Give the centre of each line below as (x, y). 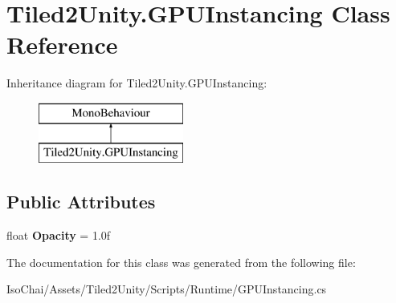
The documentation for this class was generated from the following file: (181, 262)
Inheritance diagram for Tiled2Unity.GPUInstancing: (137, 83)
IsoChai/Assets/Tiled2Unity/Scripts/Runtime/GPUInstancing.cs (167, 289)
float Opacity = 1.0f (59, 235)
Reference (62, 44)
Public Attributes (81, 202)
